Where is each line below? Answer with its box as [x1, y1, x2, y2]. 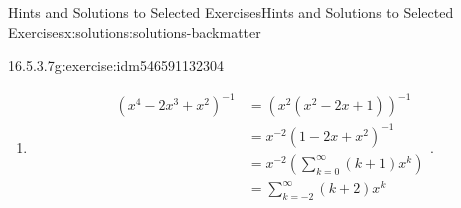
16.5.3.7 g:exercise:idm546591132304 [8, 55, 224, 76]
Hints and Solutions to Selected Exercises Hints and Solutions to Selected [8, 2, 454, 22]
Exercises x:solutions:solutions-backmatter [8, 21, 261, 42]
